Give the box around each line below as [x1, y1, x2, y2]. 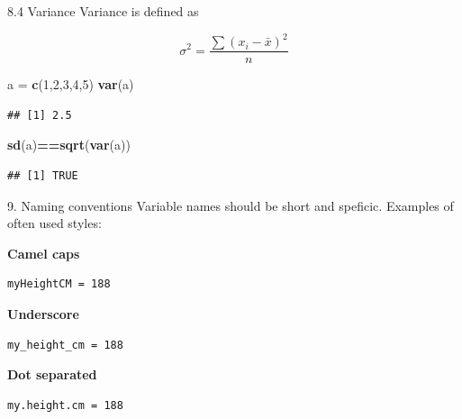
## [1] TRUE [7, 169, 78, 182]
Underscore [7, 304, 79, 323]
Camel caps [7, 243, 80, 262]
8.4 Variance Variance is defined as [7, 2, 199, 20]
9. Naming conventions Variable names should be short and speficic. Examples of [7, 196, 454, 214]
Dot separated [7, 365, 97, 384]
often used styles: [7, 214, 102, 232]
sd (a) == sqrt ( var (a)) [7, 135, 131, 154]
